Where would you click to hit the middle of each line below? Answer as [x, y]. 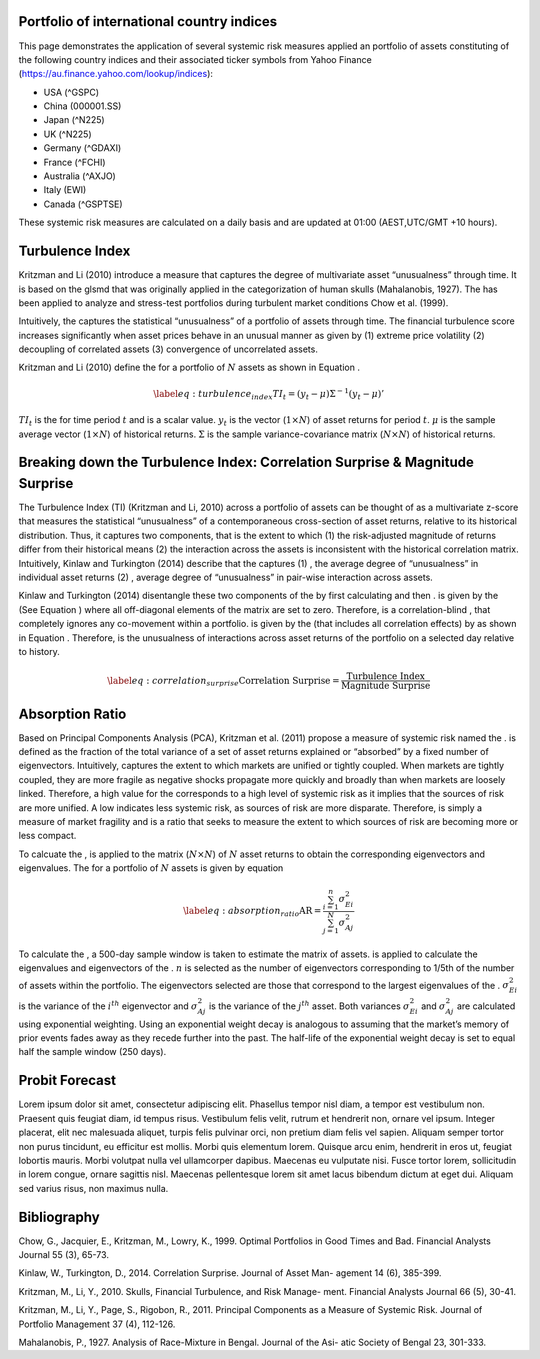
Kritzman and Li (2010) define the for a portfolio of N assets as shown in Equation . [189, 367]
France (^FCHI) [74, 162]
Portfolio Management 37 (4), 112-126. [97, 1324]
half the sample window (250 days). [92, 1052]
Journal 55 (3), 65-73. [64, 1255]
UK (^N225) [67, 134]
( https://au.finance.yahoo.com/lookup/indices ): [116, 74]
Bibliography [59, 1216]
